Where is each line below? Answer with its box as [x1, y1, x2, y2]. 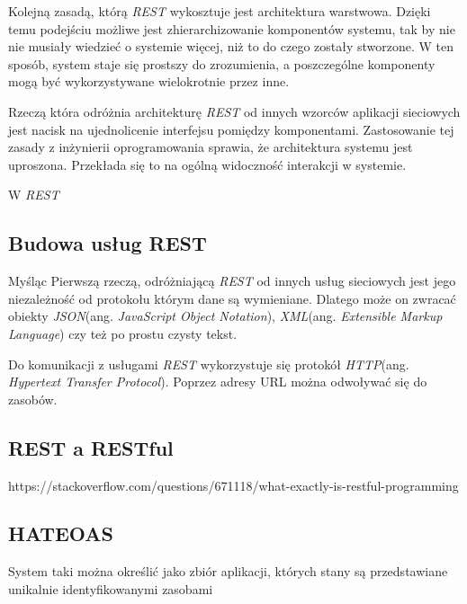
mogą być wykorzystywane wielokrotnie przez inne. [8, 72, 290, 91]
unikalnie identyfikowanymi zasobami [8, 579, 213, 598]
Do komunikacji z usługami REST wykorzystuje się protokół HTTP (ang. [8, 354, 409, 373]
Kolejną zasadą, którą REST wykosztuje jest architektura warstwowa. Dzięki [8, 2, 431, 20]
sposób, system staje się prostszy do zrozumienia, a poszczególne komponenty [8, 54, 436, 73]
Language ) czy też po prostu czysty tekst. [8, 324, 238, 342]
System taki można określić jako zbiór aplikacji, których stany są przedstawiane [8, 562, 448, 581]
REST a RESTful [8, 433, 174, 461]
